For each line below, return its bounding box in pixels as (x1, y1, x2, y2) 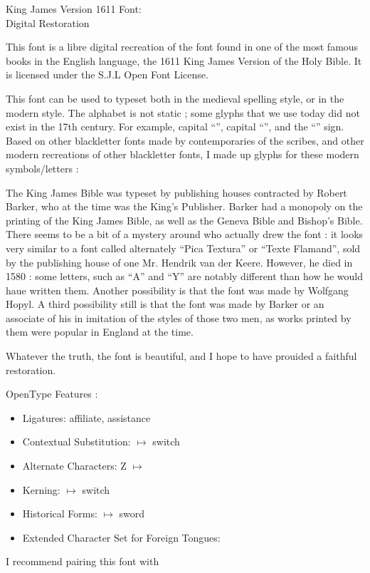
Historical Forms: (22, 506, 97, 521)
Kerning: (22, 482, 60, 497)
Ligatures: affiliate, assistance (22, 410, 151, 425)
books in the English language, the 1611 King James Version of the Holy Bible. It (6, 53, 362, 68)
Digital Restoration (6, 15, 90, 30)
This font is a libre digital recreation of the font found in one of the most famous (6, 39, 359, 54)
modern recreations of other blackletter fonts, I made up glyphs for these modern (6, 147, 359, 162)
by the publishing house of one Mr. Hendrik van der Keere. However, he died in (6, 254, 353, 269)
